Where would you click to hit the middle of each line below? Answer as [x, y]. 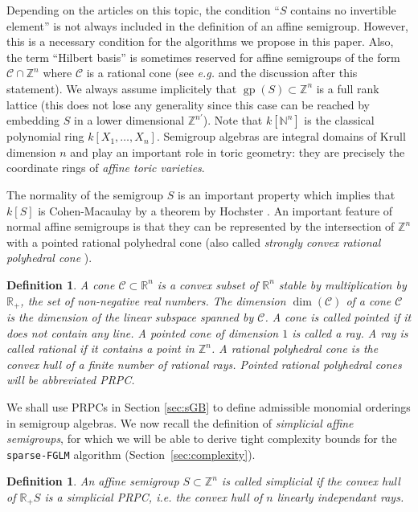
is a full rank [348, 88]
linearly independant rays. [340, 496]
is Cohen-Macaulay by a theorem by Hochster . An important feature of [215, 210]
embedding [33, 120]
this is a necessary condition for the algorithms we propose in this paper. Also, [200, 41]
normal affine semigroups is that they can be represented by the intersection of [201, 226]
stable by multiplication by [342, 284]
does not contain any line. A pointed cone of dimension [143, 332]
